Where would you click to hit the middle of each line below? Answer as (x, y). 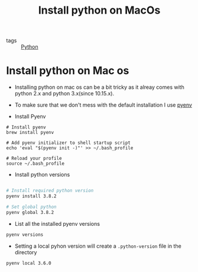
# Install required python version (50, 191)
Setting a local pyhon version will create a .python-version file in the (98, 246)
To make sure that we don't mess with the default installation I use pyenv (103, 105)
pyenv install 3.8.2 (32, 196)
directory (26, 252)
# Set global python (32, 207)
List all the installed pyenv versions (57, 223)
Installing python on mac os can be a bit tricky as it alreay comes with (99, 87)
